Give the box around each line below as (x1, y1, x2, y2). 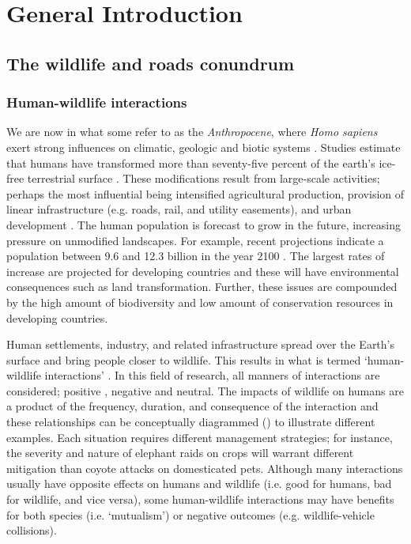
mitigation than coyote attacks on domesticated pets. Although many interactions (6, 459, 403, 476)
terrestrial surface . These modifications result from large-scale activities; (27, 170, 380, 187)
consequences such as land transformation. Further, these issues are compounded (6, 278, 398, 295)
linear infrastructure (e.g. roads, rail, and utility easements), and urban (6, 201, 352, 217)
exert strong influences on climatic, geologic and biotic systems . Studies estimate (6, 138, 401, 155)
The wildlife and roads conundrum (6, 51, 295, 75)
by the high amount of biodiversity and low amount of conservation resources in (6, 293, 394, 310)
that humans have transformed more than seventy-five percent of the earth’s (6, 154, 375, 171)
